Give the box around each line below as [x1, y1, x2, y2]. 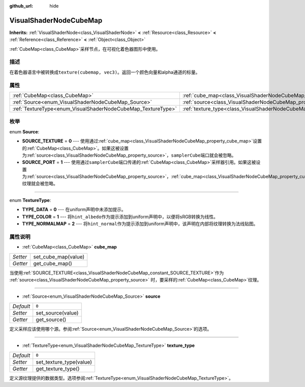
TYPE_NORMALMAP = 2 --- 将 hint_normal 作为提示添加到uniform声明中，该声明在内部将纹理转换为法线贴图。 [22, 221, 258, 227]
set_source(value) [36, 309, 79, 316]
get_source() [36, 316, 67, 323]
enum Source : [9, 128, 40, 134]
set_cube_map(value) [33, 253, 85, 260]
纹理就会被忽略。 [22, 181, 58, 187]
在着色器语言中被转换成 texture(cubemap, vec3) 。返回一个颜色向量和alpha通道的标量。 [9, 69, 200, 75]
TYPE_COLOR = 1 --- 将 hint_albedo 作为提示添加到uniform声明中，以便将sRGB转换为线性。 [22, 214, 219, 220]
